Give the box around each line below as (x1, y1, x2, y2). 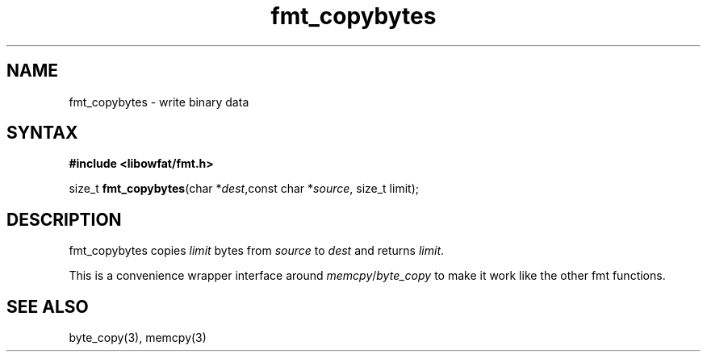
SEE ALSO (6, 296, 89, 317)
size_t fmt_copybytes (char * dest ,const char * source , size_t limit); (69, 181, 419, 196)
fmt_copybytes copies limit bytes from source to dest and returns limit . (69, 244, 445, 258)
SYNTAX (6, 123, 78, 144)
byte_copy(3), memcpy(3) (69, 331, 207, 345)
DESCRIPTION (6, 209, 122, 230)
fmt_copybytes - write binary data (69, 94, 249, 109)
